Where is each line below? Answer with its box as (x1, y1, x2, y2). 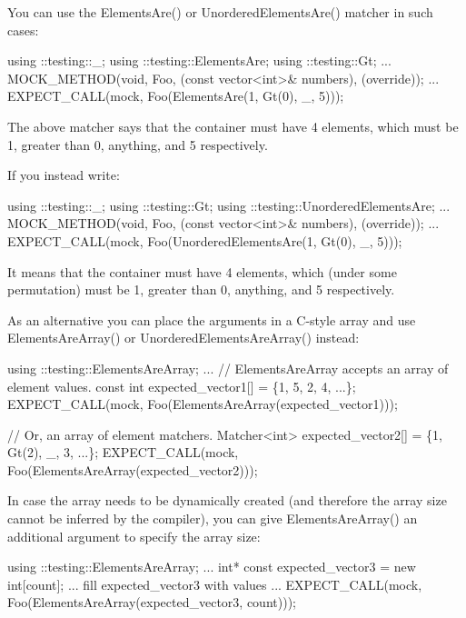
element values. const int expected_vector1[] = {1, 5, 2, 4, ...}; (7, 376, 356, 395)
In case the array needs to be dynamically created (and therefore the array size (7, 491, 447, 510)
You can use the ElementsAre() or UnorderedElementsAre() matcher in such (7, 3, 433, 21)
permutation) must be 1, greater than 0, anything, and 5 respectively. (7, 280, 395, 299)
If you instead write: (7, 165, 120, 184)
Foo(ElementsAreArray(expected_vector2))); (7, 460, 258, 479)
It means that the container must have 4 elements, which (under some (7, 262, 397, 281)
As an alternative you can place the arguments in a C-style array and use (7, 310, 416, 329)
